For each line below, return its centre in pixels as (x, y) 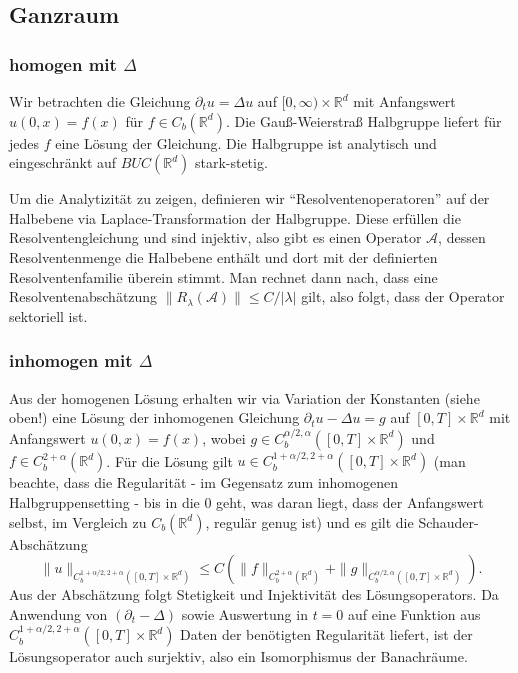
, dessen (462, 237)
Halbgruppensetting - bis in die (104, 501)
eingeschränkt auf (63, 162)
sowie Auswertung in (244, 613)
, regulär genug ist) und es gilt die (309, 521)
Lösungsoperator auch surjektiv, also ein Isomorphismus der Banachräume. (238, 656)
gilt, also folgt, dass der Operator (403, 296)
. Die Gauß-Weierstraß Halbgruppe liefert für (363, 120)
